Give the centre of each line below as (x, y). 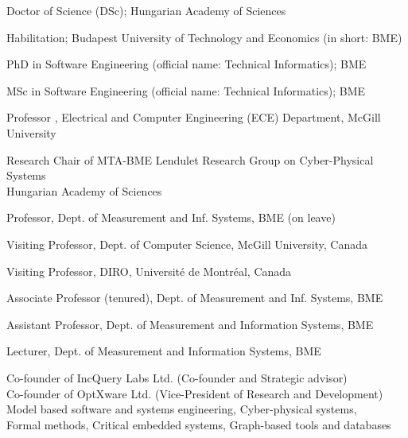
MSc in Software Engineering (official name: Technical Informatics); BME (186, 90)
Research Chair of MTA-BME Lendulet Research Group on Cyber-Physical (190, 159)
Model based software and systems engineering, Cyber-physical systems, (182, 409)
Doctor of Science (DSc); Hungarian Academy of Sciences (146, 10)
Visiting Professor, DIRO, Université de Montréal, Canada (149, 271)
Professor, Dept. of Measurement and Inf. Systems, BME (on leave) (171, 217)
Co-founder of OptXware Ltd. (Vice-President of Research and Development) (195, 393)
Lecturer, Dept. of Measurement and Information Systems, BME (164, 351)
